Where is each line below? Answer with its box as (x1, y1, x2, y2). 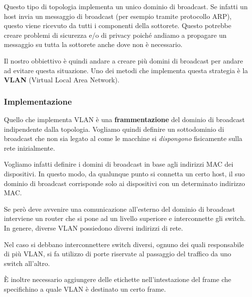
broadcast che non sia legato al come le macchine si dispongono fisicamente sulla (4, 133, 243, 143)
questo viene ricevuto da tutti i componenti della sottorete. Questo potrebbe (4, 20, 232, 31)
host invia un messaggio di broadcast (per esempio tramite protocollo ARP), (4, 11, 232, 21)
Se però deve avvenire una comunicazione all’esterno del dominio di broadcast (4, 203, 235, 214)
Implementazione (4, 95, 72, 107)
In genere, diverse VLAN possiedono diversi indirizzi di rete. (4, 222, 183, 233)
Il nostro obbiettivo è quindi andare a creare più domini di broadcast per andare (4, 55, 243, 65)
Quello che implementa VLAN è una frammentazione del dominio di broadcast (4, 114, 245, 124)
